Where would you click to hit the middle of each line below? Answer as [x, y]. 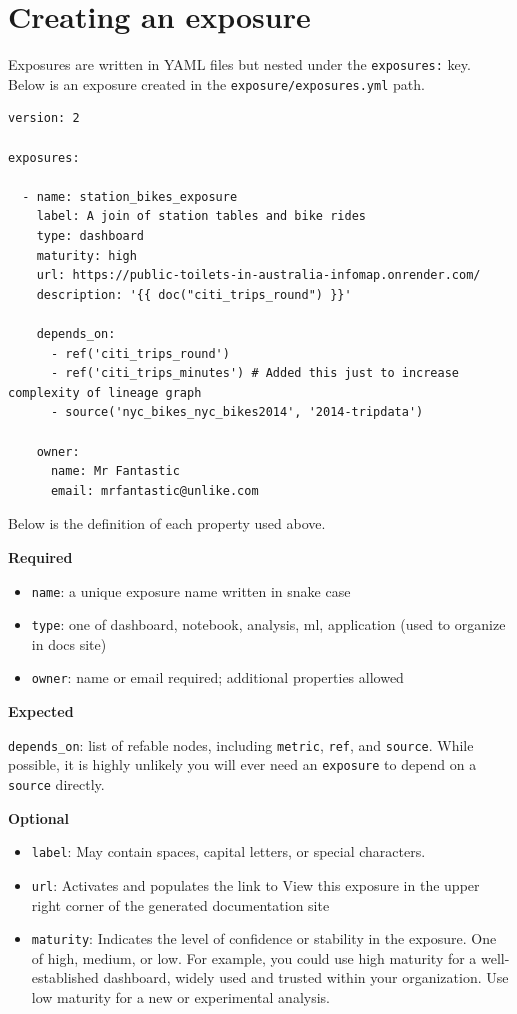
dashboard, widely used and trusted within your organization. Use [306, 977]
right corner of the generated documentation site [180, 904]
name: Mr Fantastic [115, 471]
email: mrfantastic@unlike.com [154, 490]
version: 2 [44, 118]
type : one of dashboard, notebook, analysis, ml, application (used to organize [268, 624]
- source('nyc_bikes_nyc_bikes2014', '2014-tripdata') [237, 412]
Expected [41, 711]
